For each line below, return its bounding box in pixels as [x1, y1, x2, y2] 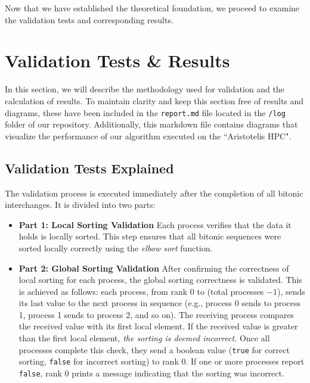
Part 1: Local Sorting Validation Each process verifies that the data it [18, 218, 292, 231]
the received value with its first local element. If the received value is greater [18, 320, 298, 332]
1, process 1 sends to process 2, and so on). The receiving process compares [18, 308, 294, 320]
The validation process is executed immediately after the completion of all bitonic [5, 186, 303, 199]
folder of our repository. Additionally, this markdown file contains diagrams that [5, 118, 298, 130]
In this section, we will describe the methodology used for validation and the [5, 83, 284, 95]
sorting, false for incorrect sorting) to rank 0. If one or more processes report [18, 355, 305, 368]
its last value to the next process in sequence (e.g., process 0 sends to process [18, 297, 301, 309]
